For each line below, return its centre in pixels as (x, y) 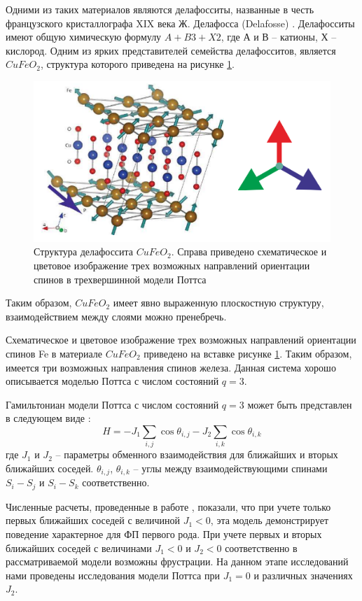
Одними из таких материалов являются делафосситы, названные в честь (160, 9)
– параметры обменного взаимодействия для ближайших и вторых (197, 454)
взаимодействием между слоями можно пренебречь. (116, 316)
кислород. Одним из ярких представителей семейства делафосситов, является (171, 50)
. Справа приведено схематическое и (249, 252)
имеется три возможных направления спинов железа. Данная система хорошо (171, 367)
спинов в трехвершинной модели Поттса (120, 279)
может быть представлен (300, 404)
